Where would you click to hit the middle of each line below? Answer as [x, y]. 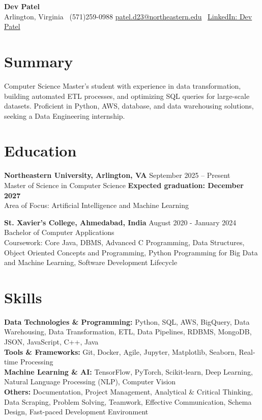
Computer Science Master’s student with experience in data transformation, [123, 85]
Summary [39, 61]
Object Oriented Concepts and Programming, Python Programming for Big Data [131, 252]
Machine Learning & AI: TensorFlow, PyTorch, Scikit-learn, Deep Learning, [128, 371]
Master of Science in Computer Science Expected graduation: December [124, 185]
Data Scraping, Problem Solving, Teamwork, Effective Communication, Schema [128, 401]
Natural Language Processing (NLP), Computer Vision [90, 382]
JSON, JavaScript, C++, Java [51, 342]
